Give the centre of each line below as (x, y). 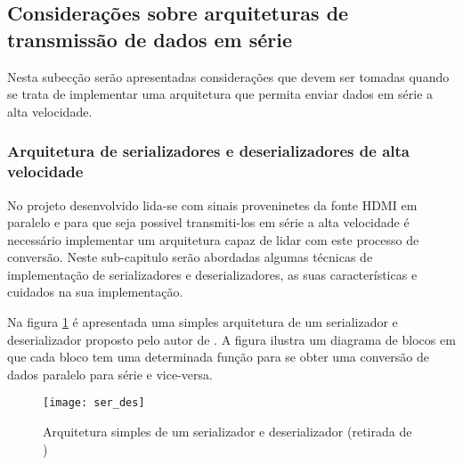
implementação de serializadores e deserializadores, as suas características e (212, 274)
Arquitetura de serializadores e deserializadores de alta (208, 151)
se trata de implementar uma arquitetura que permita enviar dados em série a (220, 94)
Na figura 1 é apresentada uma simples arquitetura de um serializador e (203, 322)
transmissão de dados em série (150, 39)
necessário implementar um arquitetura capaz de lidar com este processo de (213, 239)
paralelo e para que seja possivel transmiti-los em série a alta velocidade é (208, 222)
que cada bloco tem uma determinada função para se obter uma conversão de (218, 357)
